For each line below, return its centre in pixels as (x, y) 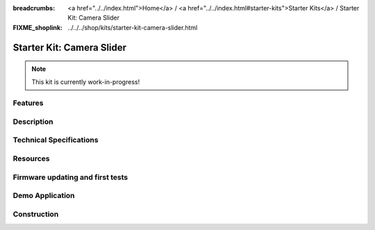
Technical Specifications (56, 140)
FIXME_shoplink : (37, 27)
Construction (36, 214)
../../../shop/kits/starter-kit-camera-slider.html (133, 27)
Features (28, 103)
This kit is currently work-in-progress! (86, 82)
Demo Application (44, 196)
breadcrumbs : (34, 8)
